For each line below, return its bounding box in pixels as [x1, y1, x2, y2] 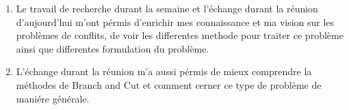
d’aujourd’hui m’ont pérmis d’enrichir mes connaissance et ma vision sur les [16, 14, 335, 29]
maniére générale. [16, 91, 90, 105]
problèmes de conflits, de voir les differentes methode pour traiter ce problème [16, 28, 344, 42]
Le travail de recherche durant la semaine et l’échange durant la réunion [16, 1, 318, 15]
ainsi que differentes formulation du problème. [16, 41, 209, 55]
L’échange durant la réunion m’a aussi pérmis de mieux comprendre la [16, 64, 312, 79]
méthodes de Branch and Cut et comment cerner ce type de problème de [16, 77, 322, 92]
